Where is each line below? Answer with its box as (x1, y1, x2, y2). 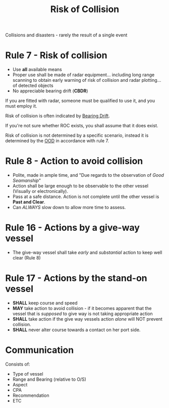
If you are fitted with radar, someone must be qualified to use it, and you (5, 97, 155, 104)
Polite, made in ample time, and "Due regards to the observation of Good (12, 172, 164, 178)
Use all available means (12, 67, 62, 73)
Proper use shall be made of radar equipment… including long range (12, 72, 155, 78)
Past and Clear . (12, 199, 45, 205)
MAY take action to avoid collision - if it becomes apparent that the (12, 305, 152, 311)
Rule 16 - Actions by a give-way (5, 222, 140, 233)
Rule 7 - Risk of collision (5, 49, 107, 61)
